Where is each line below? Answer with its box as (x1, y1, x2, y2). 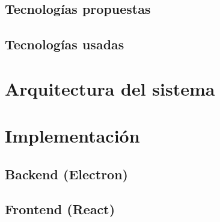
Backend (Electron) (5, 164, 128, 183)
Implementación (5, 123, 140, 148)
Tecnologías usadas (5, 35, 124, 54)
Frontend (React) (5, 200, 115, 218)
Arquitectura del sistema (5, 76, 215, 100)
